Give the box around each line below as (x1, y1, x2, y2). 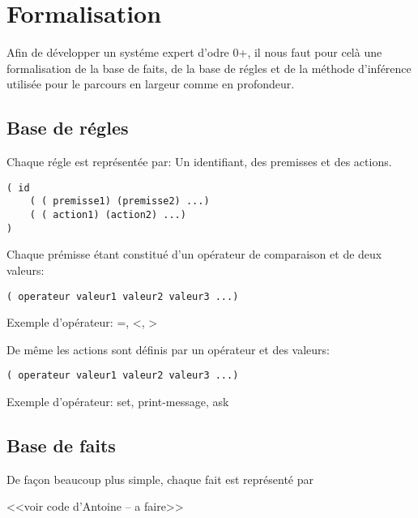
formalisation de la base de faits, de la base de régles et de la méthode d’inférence (6, 59, 412, 76)
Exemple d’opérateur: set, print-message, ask (6, 393, 229, 410)
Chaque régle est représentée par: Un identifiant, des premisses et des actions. (6, 153, 392, 170)
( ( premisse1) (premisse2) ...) (29, 195, 210, 208)
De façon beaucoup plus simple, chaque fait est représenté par (6, 470, 313, 487)
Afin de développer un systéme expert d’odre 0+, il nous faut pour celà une (6, 44, 382, 61)
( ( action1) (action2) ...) (29, 209, 186, 221)
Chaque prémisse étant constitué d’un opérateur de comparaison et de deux (6, 246, 382, 263)
